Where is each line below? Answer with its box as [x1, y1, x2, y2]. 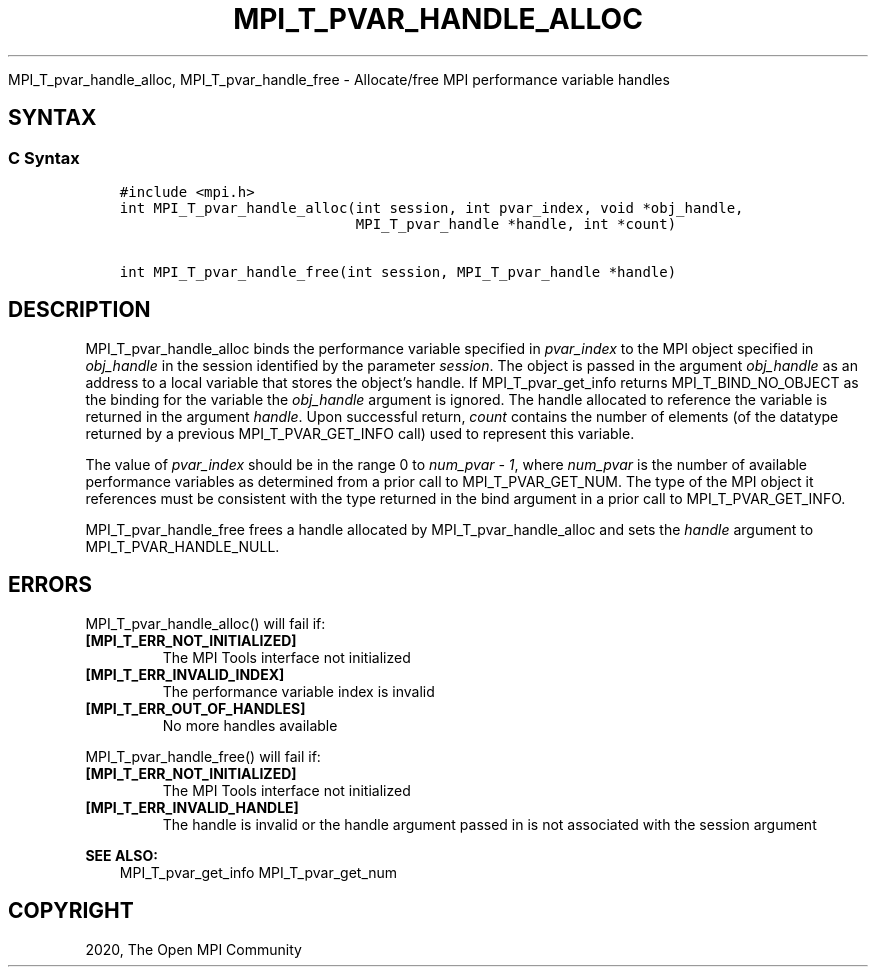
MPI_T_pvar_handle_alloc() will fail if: [85, 614, 326, 632]
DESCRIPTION [8, 297, 151, 323]
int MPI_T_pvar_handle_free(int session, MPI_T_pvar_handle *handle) [119, 263, 677, 280]
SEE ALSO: [85, 846, 158, 864]
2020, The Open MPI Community [85, 940, 302, 958]
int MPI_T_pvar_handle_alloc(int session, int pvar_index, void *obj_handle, [119, 199, 744, 216]
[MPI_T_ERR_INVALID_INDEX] [85, 665, 285, 683]
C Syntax [8, 147, 80, 168]
